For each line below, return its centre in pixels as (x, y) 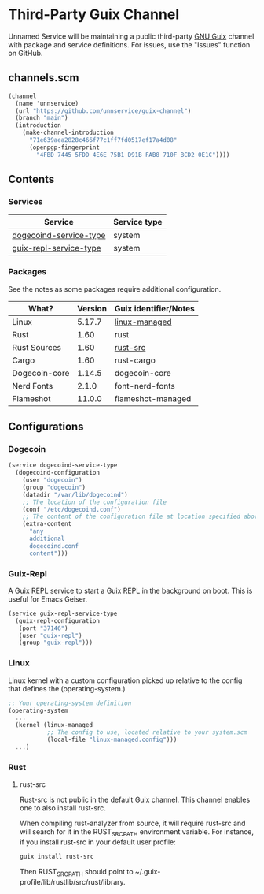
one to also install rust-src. (62, 808)
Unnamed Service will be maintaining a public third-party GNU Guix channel (131, 36)
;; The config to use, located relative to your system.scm (147, 732)
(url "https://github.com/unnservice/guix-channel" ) (103, 111)
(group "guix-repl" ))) (55, 643)
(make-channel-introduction (68, 133)
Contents (31, 179)
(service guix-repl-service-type (63, 613)
